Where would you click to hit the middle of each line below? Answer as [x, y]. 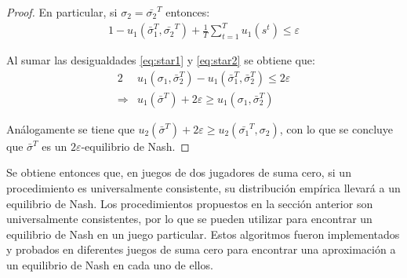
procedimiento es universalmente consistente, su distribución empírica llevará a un [203, 187]
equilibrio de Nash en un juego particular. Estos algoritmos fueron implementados [203, 234]
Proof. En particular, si [62, 12]
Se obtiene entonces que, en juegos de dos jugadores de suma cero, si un [179, 172]
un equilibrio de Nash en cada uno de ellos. [110, 264]
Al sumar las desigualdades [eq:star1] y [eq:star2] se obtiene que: [161, 60]
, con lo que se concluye [336, 128]
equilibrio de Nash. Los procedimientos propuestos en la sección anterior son [190, 203]
